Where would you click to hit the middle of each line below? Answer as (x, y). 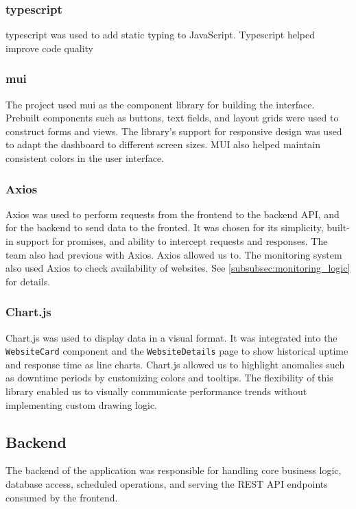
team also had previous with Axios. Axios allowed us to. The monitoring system (174, 254)
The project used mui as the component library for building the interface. (160, 104)
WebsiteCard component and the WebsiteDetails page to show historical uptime (177, 351)
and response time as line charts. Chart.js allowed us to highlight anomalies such (175, 364)
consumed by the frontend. (62, 497)
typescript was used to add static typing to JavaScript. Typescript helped (161, 35)
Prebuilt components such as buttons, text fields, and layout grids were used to (172, 118)
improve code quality (49, 48)
